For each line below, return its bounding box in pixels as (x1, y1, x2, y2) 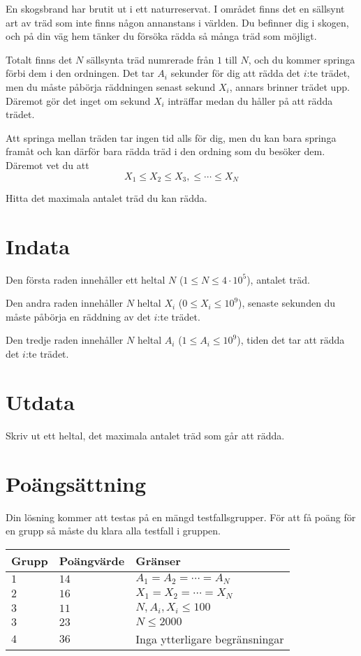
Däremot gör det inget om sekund (6, 93, 151, 108)
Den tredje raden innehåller (6, 333, 124, 347)
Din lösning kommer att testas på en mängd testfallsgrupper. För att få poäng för (6, 509, 356, 524)
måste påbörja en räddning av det (6, 309, 151, 323)
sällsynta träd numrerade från (86, 52, 214, 66)
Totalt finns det (6, 52, 73, 66)
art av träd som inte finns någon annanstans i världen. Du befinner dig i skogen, (6, 15, 349, 29)
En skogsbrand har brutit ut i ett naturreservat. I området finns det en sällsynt (6, 1, 345, 15)
